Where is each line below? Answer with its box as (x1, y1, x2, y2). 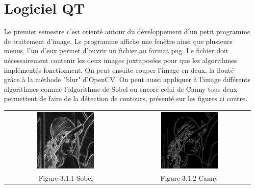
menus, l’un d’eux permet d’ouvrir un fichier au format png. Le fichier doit (4, 45, 229, 56)
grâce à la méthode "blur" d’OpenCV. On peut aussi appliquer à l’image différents (4, 74, 251, 84)
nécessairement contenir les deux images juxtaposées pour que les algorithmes (4, 55, 237, 65)
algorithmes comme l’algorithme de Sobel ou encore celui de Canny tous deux (4, 84, 237, 94)
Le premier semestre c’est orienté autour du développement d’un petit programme (4, 26, 251, 37)
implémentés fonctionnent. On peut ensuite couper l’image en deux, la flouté (4, 64, 234, 75)
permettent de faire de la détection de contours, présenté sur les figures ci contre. (4, 93, 248, 104)
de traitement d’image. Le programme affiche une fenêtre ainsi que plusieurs (4, 36, 232, 46)
